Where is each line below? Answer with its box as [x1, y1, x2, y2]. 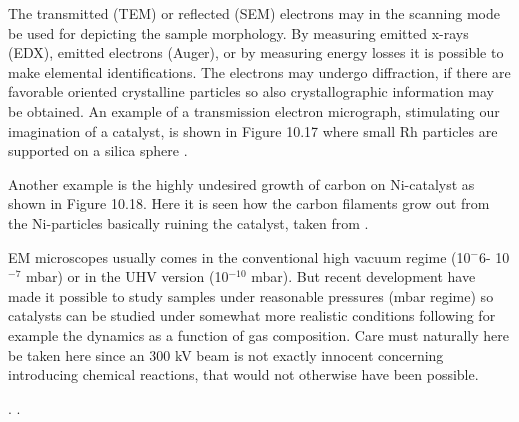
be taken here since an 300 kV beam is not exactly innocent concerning [8, 344, 444, 365]
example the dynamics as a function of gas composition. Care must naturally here [8, 324, 509, 345]
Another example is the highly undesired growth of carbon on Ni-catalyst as [8, 173, 475, 194]
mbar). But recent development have [251, 266, 476, 287]
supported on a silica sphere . [8, 140, 188, 161]
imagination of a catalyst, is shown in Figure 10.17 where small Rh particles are [8, 120, 498, 141]
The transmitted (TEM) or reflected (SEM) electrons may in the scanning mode [8, 3, 500, 23]
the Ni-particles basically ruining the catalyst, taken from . [8, 212, 369, 233]
